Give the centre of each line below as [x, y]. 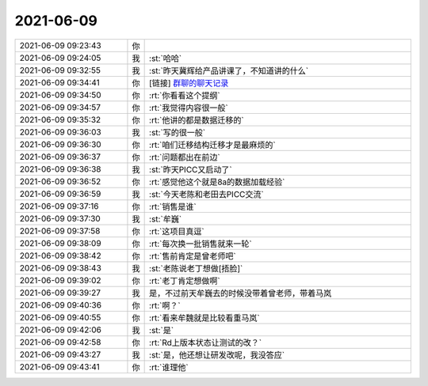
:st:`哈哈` [166, 58]
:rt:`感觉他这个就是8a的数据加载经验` [217, 182]
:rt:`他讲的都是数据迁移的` [197, 120]
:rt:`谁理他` [169, 367]
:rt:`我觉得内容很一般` [189, 108]
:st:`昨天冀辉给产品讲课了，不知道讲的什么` [229, 70]
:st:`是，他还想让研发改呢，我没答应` [217, 354]
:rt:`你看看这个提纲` [185, 95]
